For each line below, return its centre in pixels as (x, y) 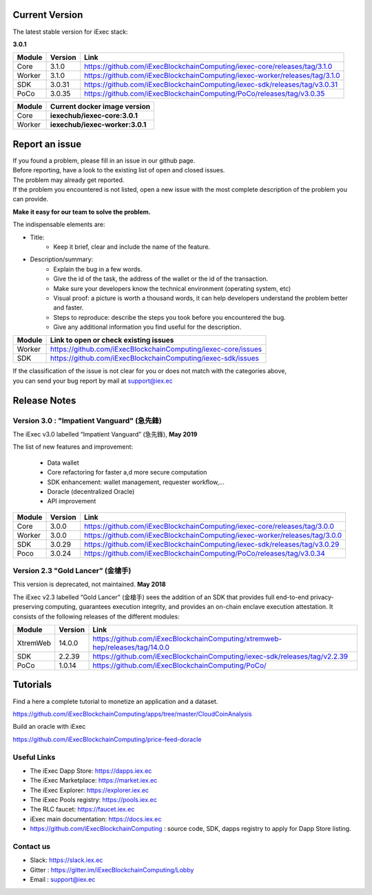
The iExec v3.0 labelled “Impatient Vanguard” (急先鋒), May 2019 (105, 434)
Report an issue (47, 144)
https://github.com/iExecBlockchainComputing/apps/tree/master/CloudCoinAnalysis (132, 714)
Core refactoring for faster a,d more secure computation (127, 472)
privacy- (322, 597)
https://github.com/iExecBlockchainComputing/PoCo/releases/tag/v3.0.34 (204, 553)
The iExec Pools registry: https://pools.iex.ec (94, 800)
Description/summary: (62, 259)
